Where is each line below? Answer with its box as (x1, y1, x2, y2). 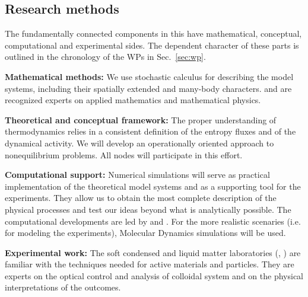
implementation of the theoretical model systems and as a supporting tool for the (5, 180, 301, 192)
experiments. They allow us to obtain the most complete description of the (5, 191, 277, 204)
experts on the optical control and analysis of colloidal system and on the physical (5, 269, 303, 282)
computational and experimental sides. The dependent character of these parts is (5, 39, 299, 51)
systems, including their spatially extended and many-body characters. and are (5, 82, 292, 94)
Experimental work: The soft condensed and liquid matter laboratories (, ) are (5, 246, 301, 258)
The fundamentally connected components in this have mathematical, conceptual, (5, 27, 302, 40)
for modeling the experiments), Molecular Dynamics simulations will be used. (5, 226, 286, 239)
